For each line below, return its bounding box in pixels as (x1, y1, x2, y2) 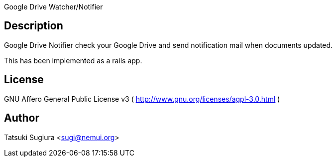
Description (4, 19, 63, 32)
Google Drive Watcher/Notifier (4, 2, 103, 11)
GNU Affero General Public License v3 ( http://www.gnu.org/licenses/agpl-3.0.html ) (4, 94, 280, 103)
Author (4, 112, 39, 125)
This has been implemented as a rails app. (4, 56, 142, 65)
